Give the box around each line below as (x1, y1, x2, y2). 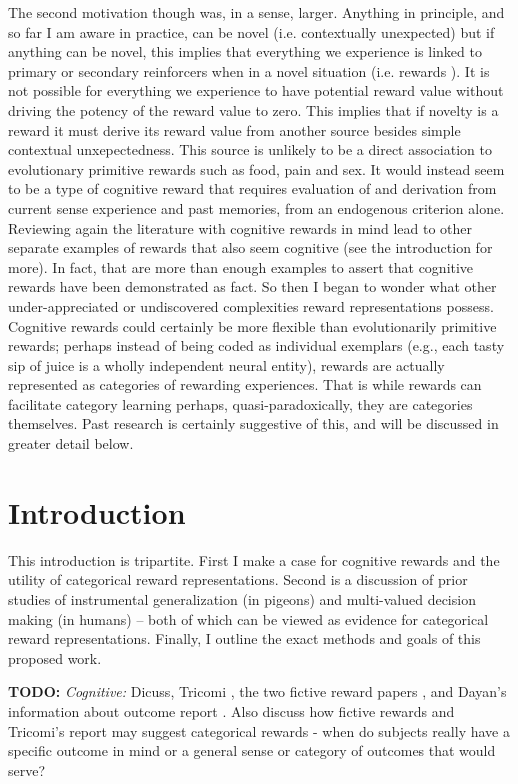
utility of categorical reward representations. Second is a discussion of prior (8, 569, 468, 590)
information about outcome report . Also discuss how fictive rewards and (8, 700, 455, 721)
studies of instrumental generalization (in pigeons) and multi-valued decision (8, 588, 476, 609)
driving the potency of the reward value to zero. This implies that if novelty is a (8, 99, 499, 120)
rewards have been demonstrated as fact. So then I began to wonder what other (8, 276, 497, 297)
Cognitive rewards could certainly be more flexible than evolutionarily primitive (8, 315, 497, 336)
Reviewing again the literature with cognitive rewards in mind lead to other (8, 217, 473, 238)
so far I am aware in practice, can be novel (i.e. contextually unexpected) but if (8, 21, 495, 42)
